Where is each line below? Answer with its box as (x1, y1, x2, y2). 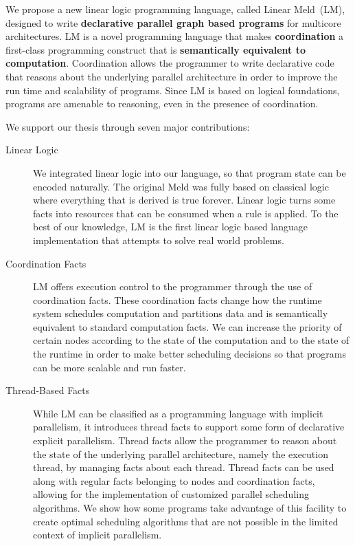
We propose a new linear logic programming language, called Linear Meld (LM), (5, 2, 345, 16)
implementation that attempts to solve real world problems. (33, 232, 284, 247)
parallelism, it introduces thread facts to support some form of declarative (33, 419, 345, 434)
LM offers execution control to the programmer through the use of (33, 279, 312, 294)
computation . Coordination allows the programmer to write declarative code (5, 56, 334, 70)
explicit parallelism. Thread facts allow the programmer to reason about (33, 433, 337, 448)
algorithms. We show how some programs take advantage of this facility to (33, 501, 347, 514)
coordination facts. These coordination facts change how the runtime (33, 292, 322, 307)
